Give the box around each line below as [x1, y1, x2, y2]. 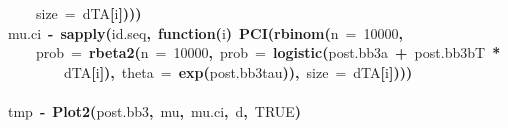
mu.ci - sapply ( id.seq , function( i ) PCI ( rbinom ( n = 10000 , [8, 22, 403, 43]
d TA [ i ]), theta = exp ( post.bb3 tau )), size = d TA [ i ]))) [64, 61, 413, 82]
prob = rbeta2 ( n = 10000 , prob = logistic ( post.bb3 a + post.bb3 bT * [36, 42, 501, 63]
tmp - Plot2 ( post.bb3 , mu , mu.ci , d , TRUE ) [8, 100, 302, 121]
